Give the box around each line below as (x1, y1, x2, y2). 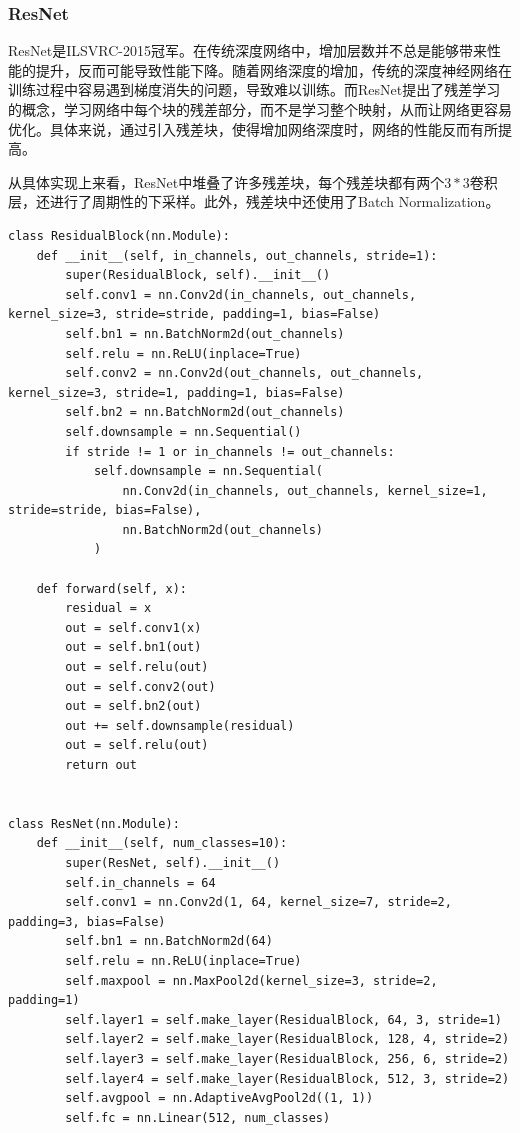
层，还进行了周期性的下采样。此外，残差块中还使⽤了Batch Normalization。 (8, 191, 500, 212)
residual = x (65, 601, 152, 616)
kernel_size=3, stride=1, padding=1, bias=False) (8, 385, 345, 400)
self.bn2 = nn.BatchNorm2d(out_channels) (65, 405, 345, 420)
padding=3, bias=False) (8, 914, 166, 929)
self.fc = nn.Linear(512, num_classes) (65, 1110, 331, 1125)
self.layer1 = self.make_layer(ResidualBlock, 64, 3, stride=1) (65, 1012, 502, 1027)
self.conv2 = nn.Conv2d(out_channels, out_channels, (65, 366, 424, 381)
